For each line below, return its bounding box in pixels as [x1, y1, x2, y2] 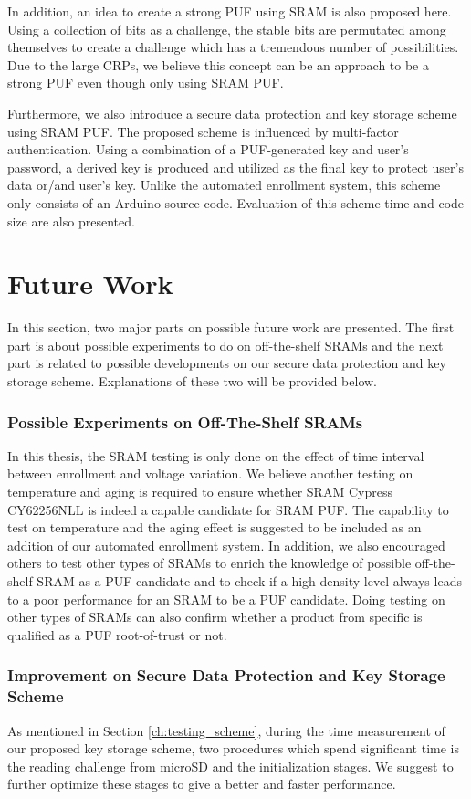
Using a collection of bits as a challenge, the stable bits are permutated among [7, 19, 446, 38]
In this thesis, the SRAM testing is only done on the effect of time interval [7, 446, 424, 465]
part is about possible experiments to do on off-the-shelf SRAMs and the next [7, 335, 444, 354]
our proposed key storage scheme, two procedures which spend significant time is [7, 739, 459, 758]
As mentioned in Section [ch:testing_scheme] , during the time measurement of [7, 720, 445, 740]
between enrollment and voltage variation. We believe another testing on [7, 464, 413, 483]
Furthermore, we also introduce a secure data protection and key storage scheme [7, 103, 457, 122]
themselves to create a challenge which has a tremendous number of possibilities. [7, 37, 459, 57]
